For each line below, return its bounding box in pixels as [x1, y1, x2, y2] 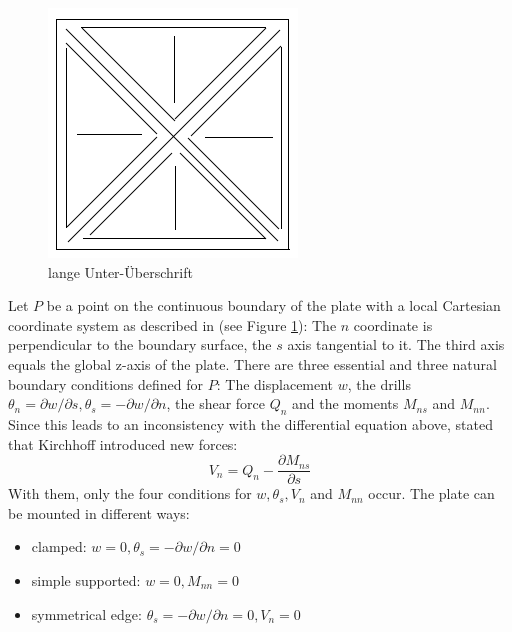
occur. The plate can [368, 483, 495, 504]
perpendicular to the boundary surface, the [8, 334, 272, 355]
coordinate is [353, 314, 433, 335]
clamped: [31, 536, 87, 557]
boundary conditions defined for [8, 373, 204, 394]
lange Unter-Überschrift [48, 261, 193, 282]
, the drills [347, 373, 411, 394]
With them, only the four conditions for [8, 483, 252, 504]
